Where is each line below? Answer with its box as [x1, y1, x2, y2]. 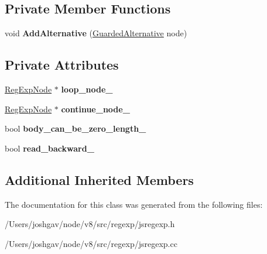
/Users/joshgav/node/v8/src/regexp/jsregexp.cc [5, 237, 177, 249]
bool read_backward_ [5, 142, 94, 154]
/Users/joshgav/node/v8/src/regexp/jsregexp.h [5, 218, 175, 230]
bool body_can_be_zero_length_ [5, 122, 146, 135]
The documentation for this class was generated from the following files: [5, 198, 263, 210]
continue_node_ [61, 102, 130, 115]
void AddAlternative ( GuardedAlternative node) [5, 27, 187, 39]
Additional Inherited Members [5, 170, 194, 188]
